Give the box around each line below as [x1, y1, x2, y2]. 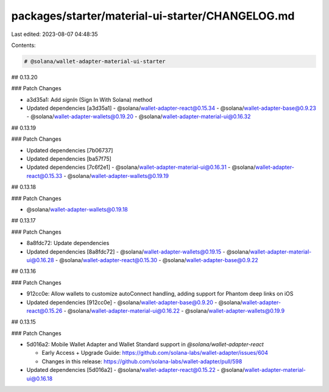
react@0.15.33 [26, 172, 63, 179]
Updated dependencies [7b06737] [26, 146, 113, 154]
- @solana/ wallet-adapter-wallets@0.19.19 [63, 172, 169, 179]
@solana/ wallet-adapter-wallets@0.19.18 [26, 205, 128, 213]
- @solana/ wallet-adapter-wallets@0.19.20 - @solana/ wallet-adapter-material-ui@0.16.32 [26, 113, 251, 120]
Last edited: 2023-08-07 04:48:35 [11, 30, 98, 38]
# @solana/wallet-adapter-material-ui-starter [24, 58, 166, 65]
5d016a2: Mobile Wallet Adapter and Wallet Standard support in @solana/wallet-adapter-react [26, 341, 264, 348]
